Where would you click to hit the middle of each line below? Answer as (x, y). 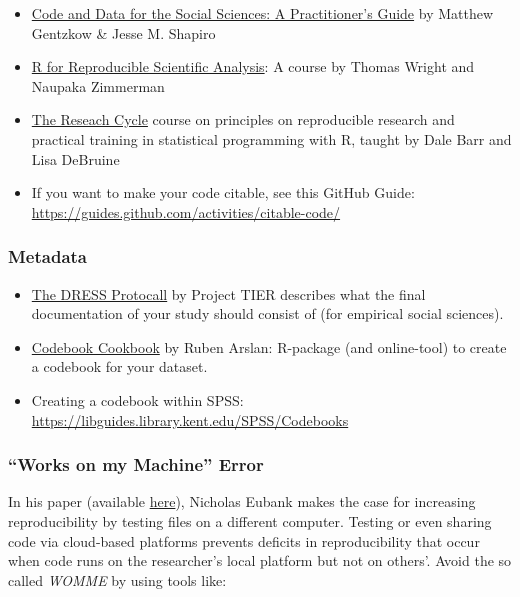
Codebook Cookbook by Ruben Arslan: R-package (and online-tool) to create (269, 346)
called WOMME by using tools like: (117, 579)
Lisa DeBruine (75, 158)
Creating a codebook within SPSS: (137, 399)
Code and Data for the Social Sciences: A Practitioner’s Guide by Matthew (262, 13)
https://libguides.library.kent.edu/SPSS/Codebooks (190, 419)
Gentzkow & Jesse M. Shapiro (123, 32)
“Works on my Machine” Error (136, 464)
